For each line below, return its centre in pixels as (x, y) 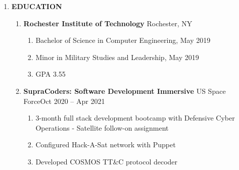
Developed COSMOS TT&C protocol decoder (107, 161)
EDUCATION (37, 6)
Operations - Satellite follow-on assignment (102, 127)
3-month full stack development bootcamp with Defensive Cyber (135, 118)
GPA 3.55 (51, 74)
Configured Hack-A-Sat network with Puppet (106, 145)
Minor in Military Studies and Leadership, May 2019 (117, 57)
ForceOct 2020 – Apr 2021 (64, 101)
